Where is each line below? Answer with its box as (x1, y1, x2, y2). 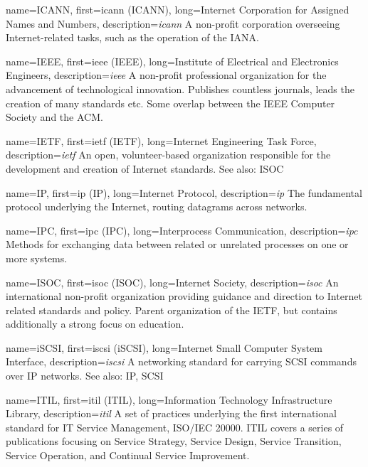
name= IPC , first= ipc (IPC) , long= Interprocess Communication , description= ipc (6, 222, 358, 237)
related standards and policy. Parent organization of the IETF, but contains (6, 302, 337, 317)
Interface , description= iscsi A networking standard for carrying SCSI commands (6, 354, 357, 369)
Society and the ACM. (6, 109, 103, 124)
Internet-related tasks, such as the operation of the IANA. (6, 30, 259, 45)
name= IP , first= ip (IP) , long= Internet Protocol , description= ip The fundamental (6, 185, 362, 200)
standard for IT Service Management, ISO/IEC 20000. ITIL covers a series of (6, 419, 344, 434)
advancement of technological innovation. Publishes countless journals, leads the (6, 81, 354, 96)
